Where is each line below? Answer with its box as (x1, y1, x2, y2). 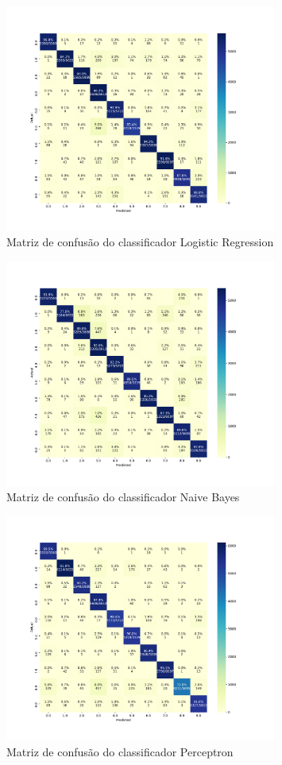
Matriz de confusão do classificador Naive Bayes (6, 488, 240, 504)
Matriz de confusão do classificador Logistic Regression (6, 234, 274, 250)
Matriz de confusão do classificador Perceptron (6, 743, 234, 759)
